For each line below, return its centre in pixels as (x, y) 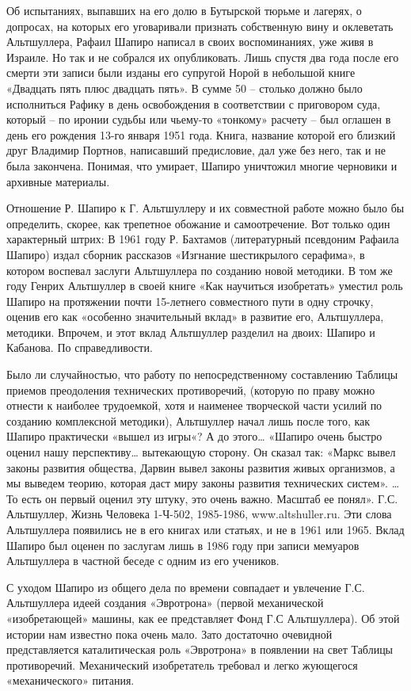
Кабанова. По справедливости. (80, 347)
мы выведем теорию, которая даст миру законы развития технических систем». (197, 483)
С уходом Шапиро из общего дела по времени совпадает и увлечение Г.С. (186, 587)
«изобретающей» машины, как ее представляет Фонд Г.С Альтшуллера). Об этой (203, 618)
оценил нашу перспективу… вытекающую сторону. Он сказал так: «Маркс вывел (201, 452)
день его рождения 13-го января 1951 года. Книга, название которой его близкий (201, 134)
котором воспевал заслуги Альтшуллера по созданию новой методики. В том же (200, 270)
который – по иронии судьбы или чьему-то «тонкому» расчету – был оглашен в (199, 119)
